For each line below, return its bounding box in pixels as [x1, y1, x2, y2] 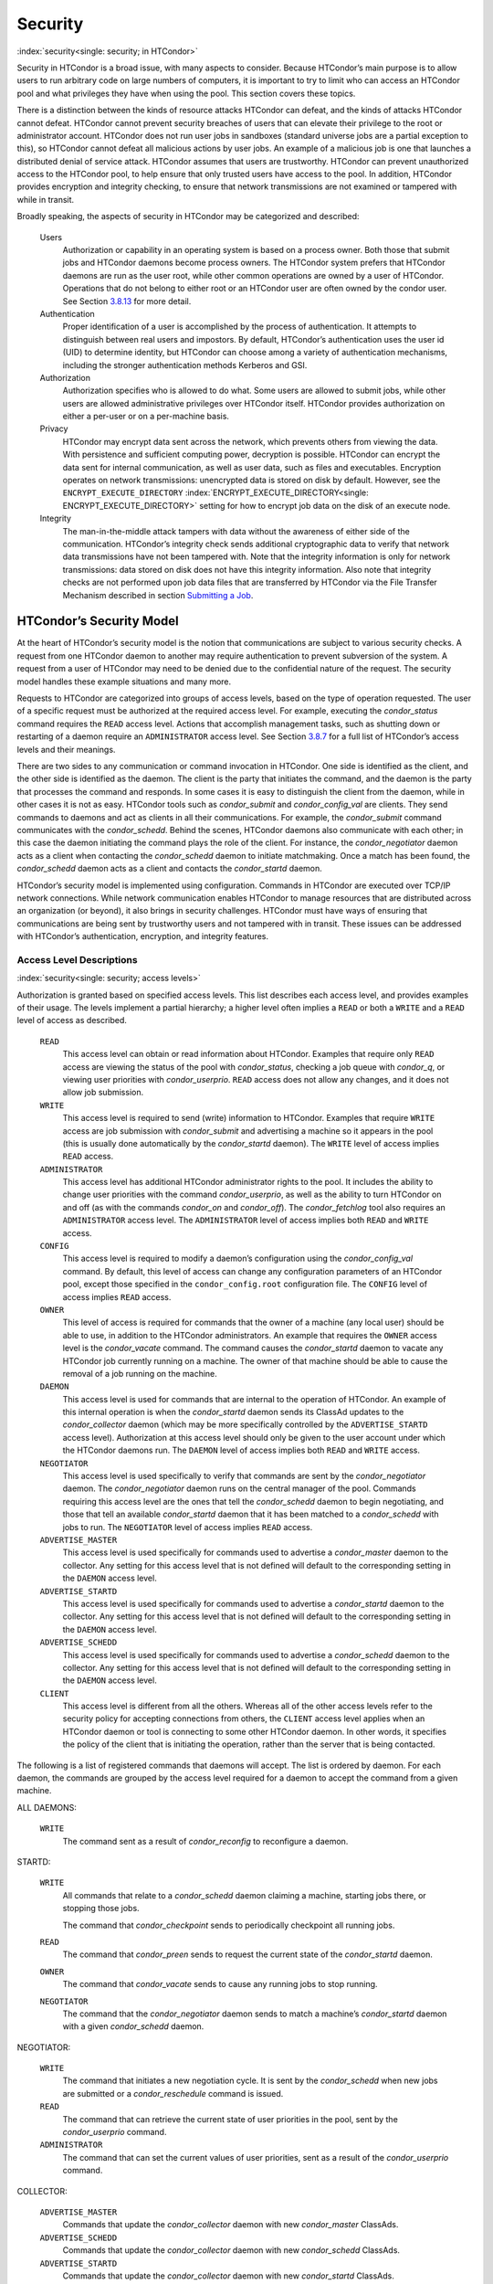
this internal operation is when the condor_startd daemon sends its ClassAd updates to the [62, 1407, 404, 1418]
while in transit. [16, 194, 75, 205]
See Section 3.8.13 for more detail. [62, 295, 192, 306]
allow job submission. [62, 1087, 144, 1098]
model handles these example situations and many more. [16, 676, 232, 687]
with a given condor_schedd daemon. [62, 2021, 205, 2032]
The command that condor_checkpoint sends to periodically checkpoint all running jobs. [62, 1919, 395, 1930]
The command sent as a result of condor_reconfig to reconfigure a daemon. [62, 1835, 349, 1846]
